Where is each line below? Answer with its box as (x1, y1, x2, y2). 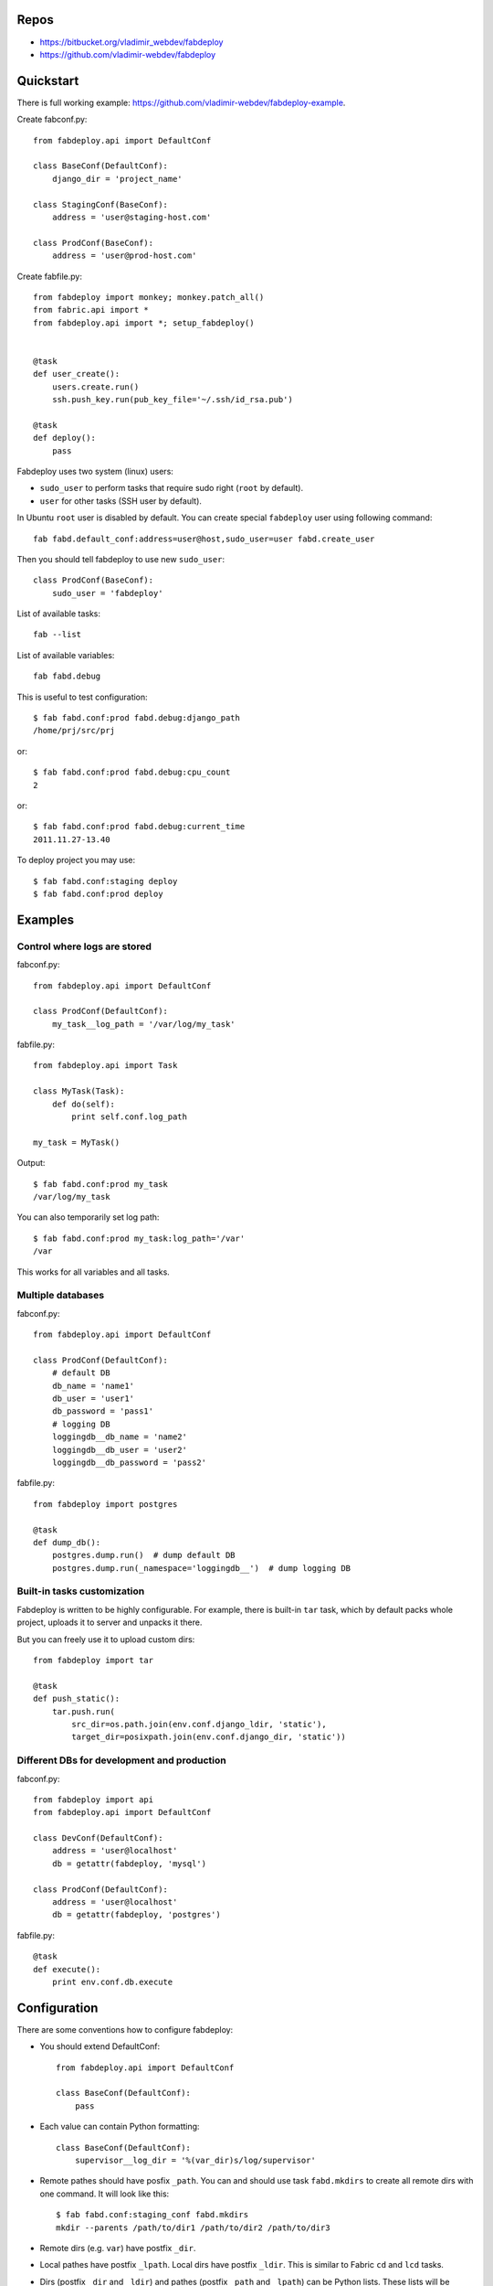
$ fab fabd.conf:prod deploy (33, 888, 163, 899)
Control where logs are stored (16, 940, 152, 953)
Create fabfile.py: (16, 271, 82, 282)
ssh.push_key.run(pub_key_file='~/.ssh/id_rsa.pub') (51, 394, 294, 405)
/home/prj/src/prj (33, 725, 116, 736)
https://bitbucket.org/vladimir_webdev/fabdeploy (39, 37, 224, 48)
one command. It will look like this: (39, 2188, 170, 2199)
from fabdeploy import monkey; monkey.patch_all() (33, 292, 265, 302)
